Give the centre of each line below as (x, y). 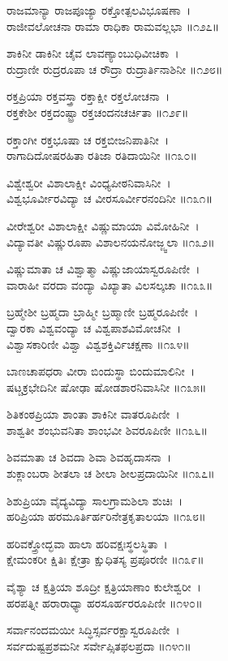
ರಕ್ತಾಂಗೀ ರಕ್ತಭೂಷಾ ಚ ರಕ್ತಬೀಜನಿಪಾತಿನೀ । (88, 139)
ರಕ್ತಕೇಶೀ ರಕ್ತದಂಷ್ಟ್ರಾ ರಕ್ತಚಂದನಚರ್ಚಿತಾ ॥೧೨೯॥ (98, 112)
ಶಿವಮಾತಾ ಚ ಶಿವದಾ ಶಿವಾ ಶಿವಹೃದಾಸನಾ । (89, 457)
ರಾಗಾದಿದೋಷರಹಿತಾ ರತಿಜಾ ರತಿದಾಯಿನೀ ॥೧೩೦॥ (102, 155)
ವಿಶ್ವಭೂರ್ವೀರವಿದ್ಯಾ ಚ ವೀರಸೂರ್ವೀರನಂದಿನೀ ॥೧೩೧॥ (110, 198)
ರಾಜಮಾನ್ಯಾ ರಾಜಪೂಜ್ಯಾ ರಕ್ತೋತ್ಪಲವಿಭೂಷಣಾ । (99, 10)
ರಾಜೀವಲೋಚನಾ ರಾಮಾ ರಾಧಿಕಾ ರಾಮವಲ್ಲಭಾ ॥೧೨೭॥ (113, 26)
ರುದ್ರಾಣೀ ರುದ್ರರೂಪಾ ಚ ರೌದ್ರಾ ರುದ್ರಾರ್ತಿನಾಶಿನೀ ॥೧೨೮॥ (115, 69)
